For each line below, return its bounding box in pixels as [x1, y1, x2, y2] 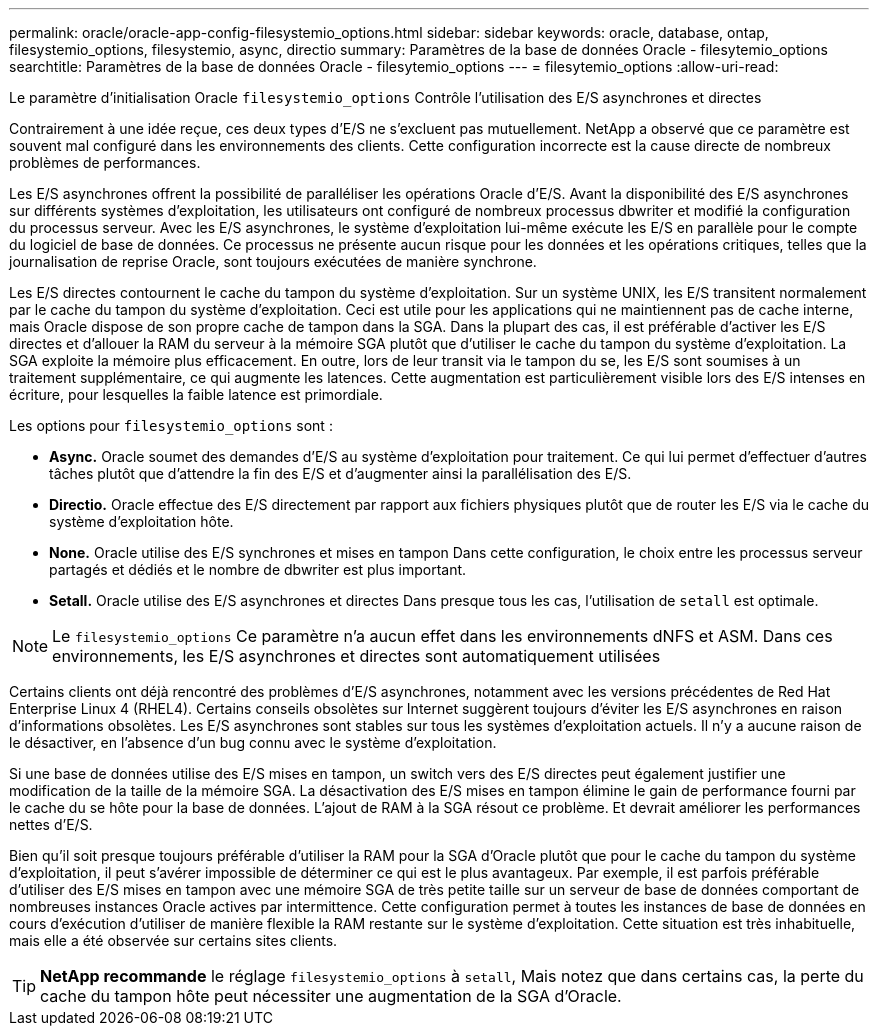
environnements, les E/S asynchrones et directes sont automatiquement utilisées [52, 646, 661, 666]
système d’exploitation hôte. [49, 513, 234, 530]
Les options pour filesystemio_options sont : [9, 417, 333, 434]
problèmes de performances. [9, 154, 201, 171]
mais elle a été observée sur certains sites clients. [9, 932, 338, 949]
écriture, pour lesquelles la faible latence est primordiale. [9, 386, 383, 403]
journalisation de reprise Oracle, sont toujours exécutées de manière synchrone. [9, 253, 537, 270]
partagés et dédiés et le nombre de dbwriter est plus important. [49, 561, 467, 578]
